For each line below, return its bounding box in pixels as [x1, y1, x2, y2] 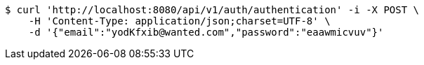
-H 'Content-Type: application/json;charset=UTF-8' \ [28, 15, 331, 27]
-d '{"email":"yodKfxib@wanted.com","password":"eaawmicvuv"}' [28, 27, 384, 38]
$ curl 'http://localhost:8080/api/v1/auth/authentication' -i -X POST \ [5, 4, 420, 15]
